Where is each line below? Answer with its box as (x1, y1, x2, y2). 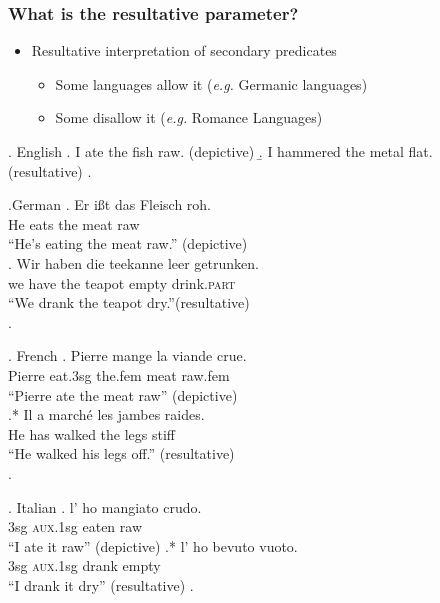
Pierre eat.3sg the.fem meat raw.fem (8, 364, 230, 385)
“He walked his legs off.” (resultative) (8, 443, 235, 464)
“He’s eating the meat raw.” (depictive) (8, 233, 248, 254)
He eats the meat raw (8, 213, 140, 234)
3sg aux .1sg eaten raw (8, 516, 143, 537)
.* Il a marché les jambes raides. (8, 404, 205, 425)
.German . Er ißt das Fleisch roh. (8, 194, 211, 215)
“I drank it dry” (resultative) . (8, 574, 194, 595)
